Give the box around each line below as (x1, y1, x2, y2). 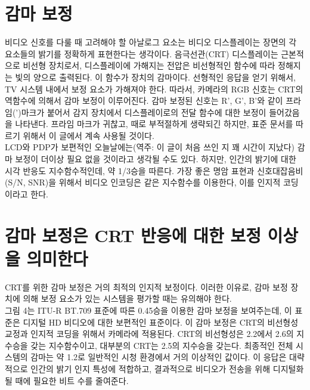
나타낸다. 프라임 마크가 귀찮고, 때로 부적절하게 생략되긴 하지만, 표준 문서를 (15, 117, 293, 130)
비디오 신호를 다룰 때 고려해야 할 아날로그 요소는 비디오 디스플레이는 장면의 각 (5, 36, 297, 48)
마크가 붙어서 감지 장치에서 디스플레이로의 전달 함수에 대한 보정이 (21, 106, 266, 118)
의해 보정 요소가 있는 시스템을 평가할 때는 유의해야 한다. (23, 292, 232, 305)
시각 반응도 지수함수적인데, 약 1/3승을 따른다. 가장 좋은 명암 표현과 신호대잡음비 (5, 164, 303, 177)
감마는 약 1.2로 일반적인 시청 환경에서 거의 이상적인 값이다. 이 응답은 (30, 351, 287, 363)
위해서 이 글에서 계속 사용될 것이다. (23, 129, 154, 141)
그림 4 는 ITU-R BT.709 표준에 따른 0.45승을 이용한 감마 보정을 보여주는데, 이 (5, 304, 292, 316)
